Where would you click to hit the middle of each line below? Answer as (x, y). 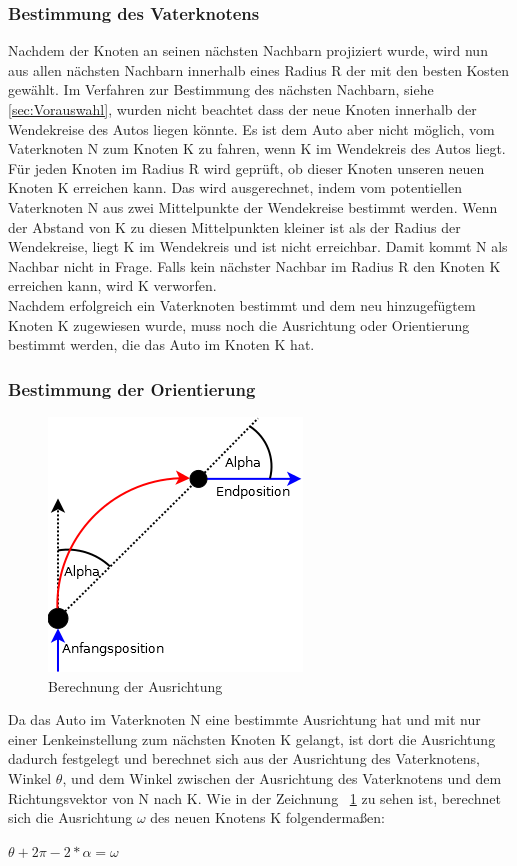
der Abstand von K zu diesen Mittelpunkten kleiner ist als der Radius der (234, 226)
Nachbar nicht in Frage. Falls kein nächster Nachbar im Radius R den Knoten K (254, 265)
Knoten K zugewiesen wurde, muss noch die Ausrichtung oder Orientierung (239, 324)
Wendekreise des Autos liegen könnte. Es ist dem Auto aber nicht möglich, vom (251, 128)
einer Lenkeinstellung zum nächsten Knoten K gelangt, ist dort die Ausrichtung (252, 738)
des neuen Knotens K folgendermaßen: (267, 817)
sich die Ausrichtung (70, 817)
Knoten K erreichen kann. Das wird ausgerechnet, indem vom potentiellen (235, 187)
